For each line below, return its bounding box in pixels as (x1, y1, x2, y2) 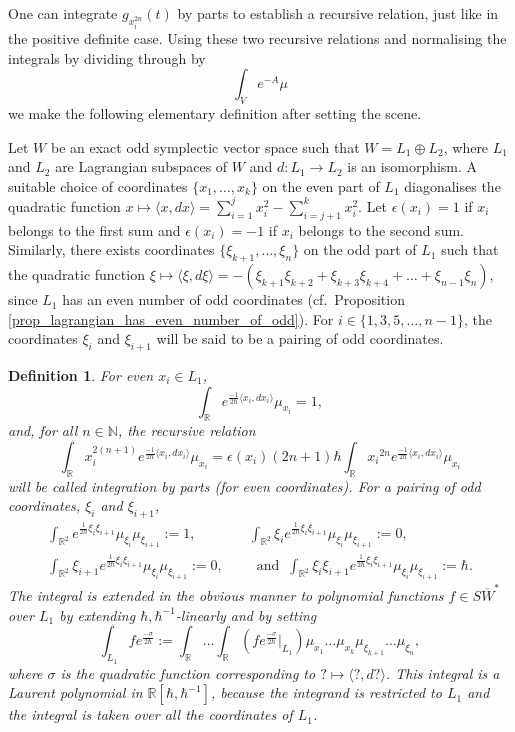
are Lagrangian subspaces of (55, 156, 228, 177)
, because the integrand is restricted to (210, 682, 442, 703)
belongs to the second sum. (298, 219, 464, 240)
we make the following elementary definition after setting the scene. (8, 102, 422, 123)
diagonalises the (404, 175, 501, 196)
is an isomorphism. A (347, 156, 478, 177)
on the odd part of (303, 239, 417, 260)
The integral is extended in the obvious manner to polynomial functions (8, 585, 444, 606)
